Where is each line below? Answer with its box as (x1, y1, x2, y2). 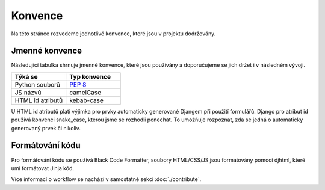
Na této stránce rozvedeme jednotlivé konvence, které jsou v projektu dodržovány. (11, 30, 216, 37)
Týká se (14, 72, 38, 81)
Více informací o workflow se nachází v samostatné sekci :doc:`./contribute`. (11, 176, 202, 183)
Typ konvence (69, 72, 111, 81)
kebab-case (69, 96, 104, 105)
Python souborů (14, 80, 60, 88)
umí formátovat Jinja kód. (11, 164, 75, 171)
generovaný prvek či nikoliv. (11, 124, 81, 132)
